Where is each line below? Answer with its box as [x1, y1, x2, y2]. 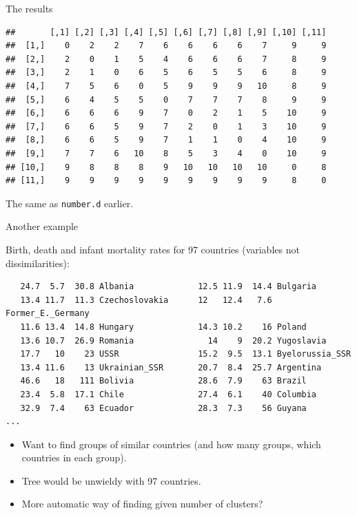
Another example [6, 219, 79, 233]
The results [6, 1, 53, 15]
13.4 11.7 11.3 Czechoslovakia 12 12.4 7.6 [20, 295, 272, 305]
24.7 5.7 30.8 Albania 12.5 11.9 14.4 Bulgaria [20, 282, 317, 292]
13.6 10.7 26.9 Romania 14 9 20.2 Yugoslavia [20, 335, 327, 346]
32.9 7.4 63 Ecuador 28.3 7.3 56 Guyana [20, 403, 307, 413]
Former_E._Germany [6, 308, 90, 319]
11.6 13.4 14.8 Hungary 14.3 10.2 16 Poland [20, 322, 307, 332]
